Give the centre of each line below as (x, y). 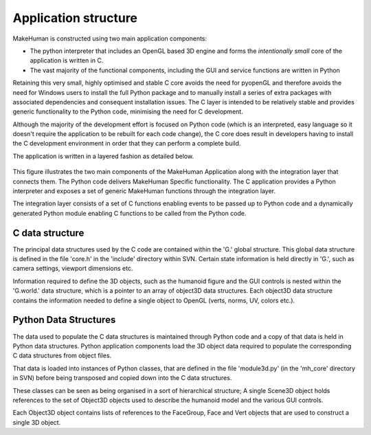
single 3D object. (37, 422)
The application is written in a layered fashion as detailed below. (103, 156)
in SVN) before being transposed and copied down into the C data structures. (122, 378)
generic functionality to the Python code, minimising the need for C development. (128, 112)
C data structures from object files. (62, 356)
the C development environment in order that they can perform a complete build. (127, 144)
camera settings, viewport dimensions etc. (73, 269)
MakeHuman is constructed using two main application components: (110, 38)
